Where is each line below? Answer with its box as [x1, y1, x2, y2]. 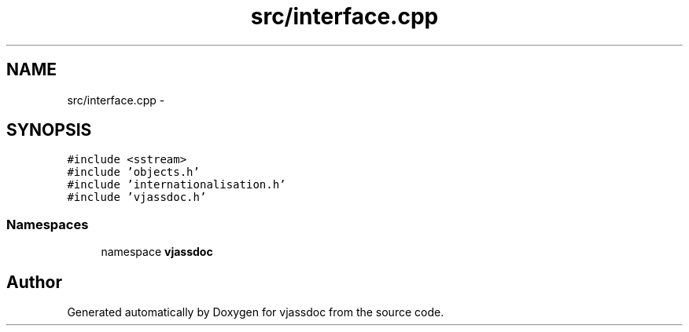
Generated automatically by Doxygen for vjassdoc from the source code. [67, 305, 444, 319]
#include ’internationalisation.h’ [67, 178, 286, 192]
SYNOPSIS [6, 120, 92, 140]
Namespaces [6, 216, 89, 232]
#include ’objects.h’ [67, 166, 200, 179]
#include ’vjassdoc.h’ [67, 191, 207, 204]
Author [6, 272, 62, 292]
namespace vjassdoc [101, 245, 213, 259]
